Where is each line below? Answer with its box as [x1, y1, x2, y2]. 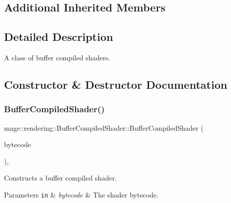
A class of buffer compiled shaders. [4, 52, 110, 62]
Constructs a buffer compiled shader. [4, 173, 117, 183]
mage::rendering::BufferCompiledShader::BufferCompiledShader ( [4, 122, 203, 133]
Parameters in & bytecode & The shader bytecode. [4, 189, 159, 200]
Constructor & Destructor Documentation [4, 76, 227, 92]
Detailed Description [4, 29, 113, 44]
